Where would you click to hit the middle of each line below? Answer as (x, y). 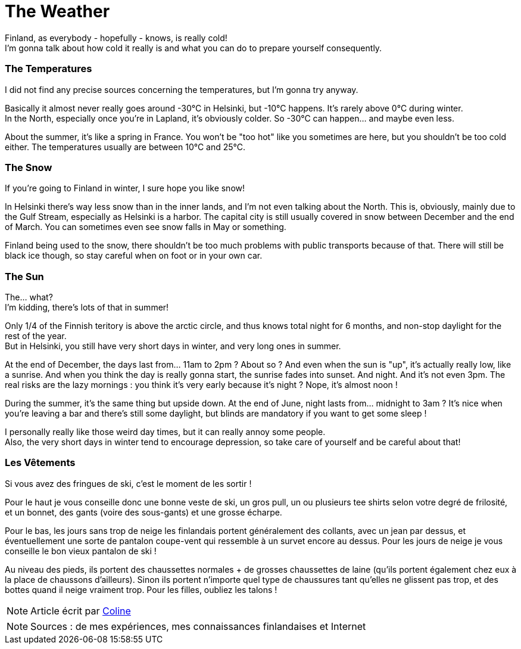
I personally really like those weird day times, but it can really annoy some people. (165, 432)
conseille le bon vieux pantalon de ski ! (81, 551)
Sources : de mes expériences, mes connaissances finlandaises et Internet (198, 626)
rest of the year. (36, 336)
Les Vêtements (40, 463)
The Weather (57, 11)
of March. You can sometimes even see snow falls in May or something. (146, 227)
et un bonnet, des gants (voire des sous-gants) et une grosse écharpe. (143, 512)
